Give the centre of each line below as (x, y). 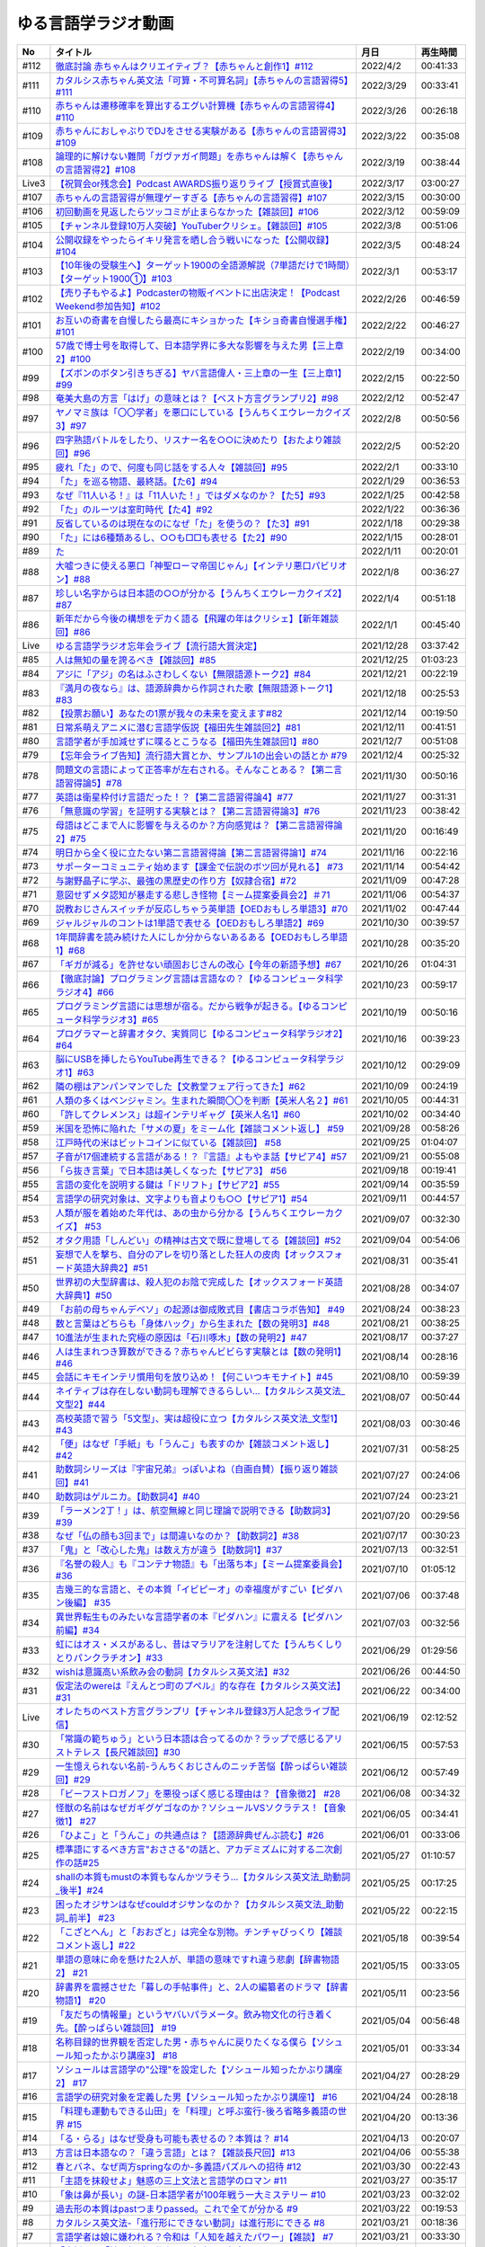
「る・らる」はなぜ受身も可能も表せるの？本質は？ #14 (172, 2138)
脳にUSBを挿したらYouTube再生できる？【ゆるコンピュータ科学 (191, 1059)
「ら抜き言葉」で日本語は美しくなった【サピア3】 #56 (171, 1170)
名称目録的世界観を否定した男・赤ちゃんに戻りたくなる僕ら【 (186, 2042)
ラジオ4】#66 (85, 991)
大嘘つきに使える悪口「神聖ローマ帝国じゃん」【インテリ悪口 (183, 565)
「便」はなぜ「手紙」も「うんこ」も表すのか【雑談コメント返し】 (195, 1443)
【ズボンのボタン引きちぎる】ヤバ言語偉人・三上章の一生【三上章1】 (201, 373)
